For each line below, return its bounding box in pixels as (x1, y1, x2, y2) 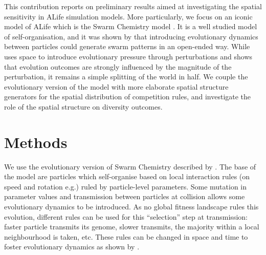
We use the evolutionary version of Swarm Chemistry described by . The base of (4, 161, 256, 172)
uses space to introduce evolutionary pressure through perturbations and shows (4, 51, 253, 61)
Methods (4, 131, 68, 152)
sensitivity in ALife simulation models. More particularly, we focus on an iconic (4, 11, 253, 22)
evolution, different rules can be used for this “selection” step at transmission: (4, 211, 248, 222)
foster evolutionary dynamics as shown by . (4, 241, 140, 252)
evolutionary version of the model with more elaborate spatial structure (4, 81, 229, 92)
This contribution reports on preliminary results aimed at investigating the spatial (4, 1, 262, 11)
